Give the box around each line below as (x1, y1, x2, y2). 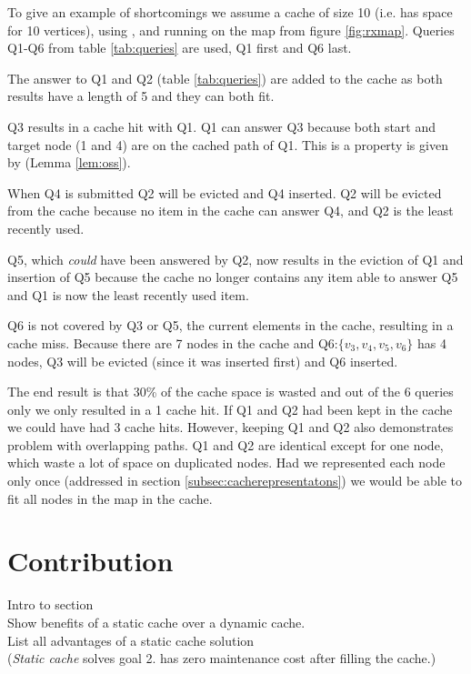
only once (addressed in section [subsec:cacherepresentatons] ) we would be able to (7, 471, 462, 490)
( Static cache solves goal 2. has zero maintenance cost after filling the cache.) (7, 649, 436, 668)
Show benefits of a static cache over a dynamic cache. (7, 612, 306, 631)
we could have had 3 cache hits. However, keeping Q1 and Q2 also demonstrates (7, 417, 454, 437)
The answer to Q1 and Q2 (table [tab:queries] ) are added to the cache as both (7, 68, 443, 87)
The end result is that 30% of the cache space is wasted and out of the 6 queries (7, 382, 454, 401)
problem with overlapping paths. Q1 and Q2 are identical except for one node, (7, 435, 444, 454)
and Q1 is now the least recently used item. (7, 285, 249, 304)
